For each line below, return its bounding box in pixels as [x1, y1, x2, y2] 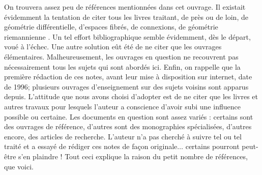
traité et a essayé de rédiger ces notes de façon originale [4, 141, 178, 152]
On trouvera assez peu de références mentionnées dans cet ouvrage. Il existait [4, 2, 246, 12]
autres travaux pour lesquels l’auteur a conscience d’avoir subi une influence [4, 101, 241, 111]
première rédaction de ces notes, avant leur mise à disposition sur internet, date [4, 71, 252, 82]
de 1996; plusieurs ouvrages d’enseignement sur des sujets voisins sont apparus [4, 81, 249, 92]
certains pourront [185, 141, 240, 152]
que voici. [4, 161, 34, 171]
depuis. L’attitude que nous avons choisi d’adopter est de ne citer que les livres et [4, 91, 258, 102]
